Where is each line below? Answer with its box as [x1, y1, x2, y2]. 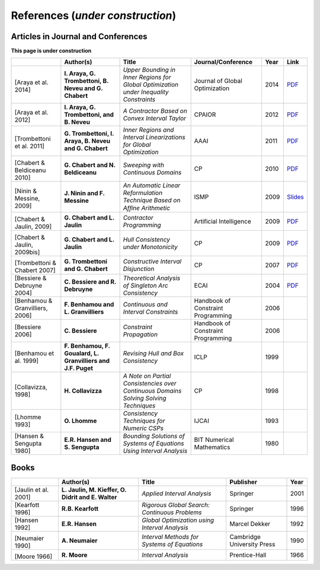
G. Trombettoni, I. [64, 129, 114, 138]
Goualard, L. [64, 349, 99, 358]
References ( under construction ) [11, 9, 177, 22]
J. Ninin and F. [64, 189, 105, 198]
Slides [286, 193, 305, 201]
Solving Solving [123, 394, 167, 403]
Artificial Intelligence [194, 217, 251, 225]
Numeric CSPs [123, 424, 164, 432]
